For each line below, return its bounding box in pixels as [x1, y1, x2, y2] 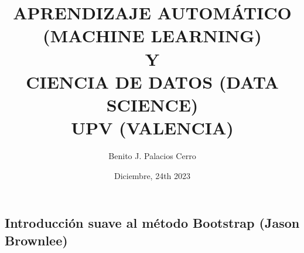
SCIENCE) [106, 92, 199, 116]
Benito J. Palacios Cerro [108, 150, 196, 162]
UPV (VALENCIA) [71, 116, 234, 140]
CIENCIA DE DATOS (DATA [26, 69, 279, 93]
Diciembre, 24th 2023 [114, 169, 191, 181]
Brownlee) [5, 231, 68, 249]
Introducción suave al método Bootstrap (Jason [5, 214, 300, 232]
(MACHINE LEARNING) [43, 23, 262, 48]
